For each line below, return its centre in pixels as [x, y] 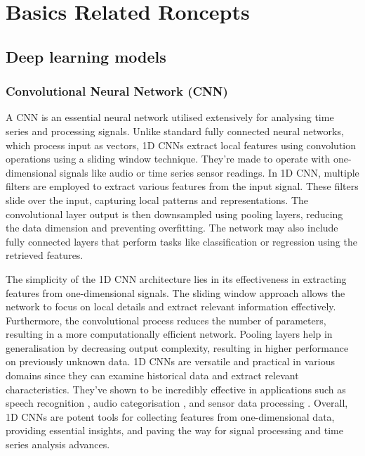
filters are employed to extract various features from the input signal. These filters [182, 186]
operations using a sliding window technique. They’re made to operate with [168, 159]
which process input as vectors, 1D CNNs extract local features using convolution [181, 145]
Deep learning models [86, 56]
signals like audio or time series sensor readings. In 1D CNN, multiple [210, 172]
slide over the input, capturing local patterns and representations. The [157, 199]
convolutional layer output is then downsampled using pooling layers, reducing [174, 214]
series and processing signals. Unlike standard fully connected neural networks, [175, 131]
